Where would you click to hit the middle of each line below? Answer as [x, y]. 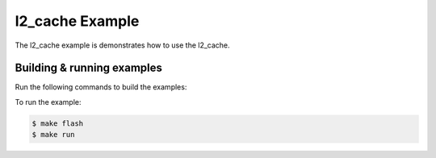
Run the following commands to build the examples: [101, 87]
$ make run [53, 135]
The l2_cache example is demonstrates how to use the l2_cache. [122, 45]
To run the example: [48, 102]
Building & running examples [89, 68]
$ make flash [58, 123]
